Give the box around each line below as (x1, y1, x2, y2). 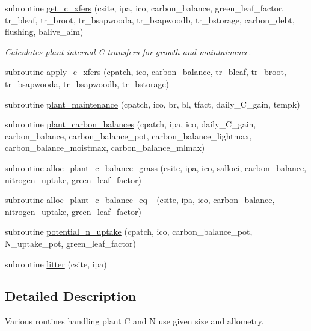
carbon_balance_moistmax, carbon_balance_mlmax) (5, 141, 205, 154)
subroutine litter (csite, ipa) (5, 257, 107, 270)
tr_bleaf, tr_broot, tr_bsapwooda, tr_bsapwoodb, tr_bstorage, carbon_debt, (5, 13, 295, 26)
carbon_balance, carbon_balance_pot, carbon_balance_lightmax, (5, 129, 252, 142)
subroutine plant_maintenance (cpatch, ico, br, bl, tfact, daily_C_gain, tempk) (5, 97, 300, 110)
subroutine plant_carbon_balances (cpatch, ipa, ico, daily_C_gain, (5, 118, 256, 130)
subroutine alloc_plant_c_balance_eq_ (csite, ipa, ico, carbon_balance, (5, 193, 275, 206)
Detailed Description (5, 287, 137, 305)
